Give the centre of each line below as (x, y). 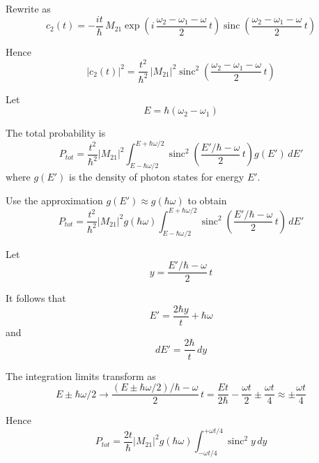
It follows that (36, 298)
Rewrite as (28, 8)
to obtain (207, 200)
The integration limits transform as (81, 375)
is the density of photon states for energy (157, 177)
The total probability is (56, 133)
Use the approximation (54, 200)
